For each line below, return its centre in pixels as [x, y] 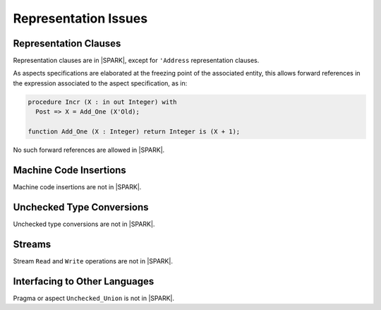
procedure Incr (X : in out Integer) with [102, 102]
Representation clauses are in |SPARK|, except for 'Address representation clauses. [136, 61]
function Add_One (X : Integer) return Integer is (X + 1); [134, 132]
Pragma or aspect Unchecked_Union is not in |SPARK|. [94, 298]
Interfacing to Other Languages [84, 281]
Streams [32, 244]
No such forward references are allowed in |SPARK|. [89, 150]
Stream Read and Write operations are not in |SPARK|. [93, 261]
